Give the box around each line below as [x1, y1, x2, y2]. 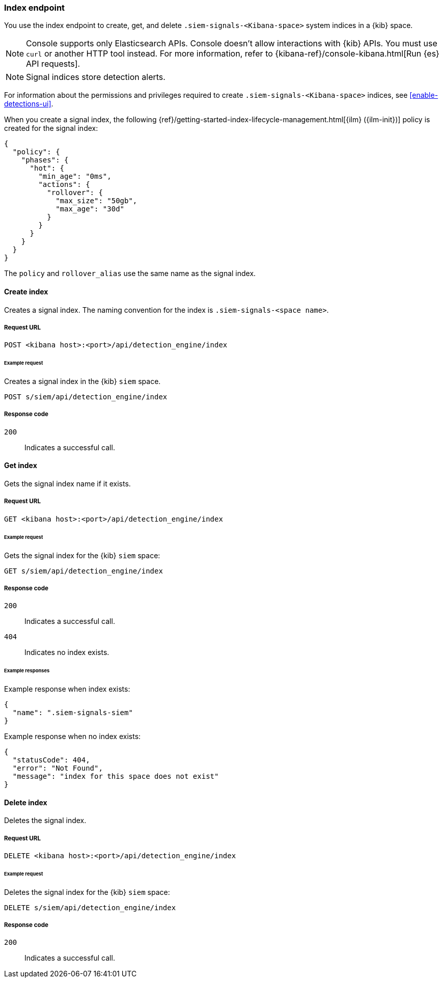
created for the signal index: [4, 124, 98, 133]
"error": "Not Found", [12, 764, 103, 772]
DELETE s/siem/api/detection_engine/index [4, 903, 176, 912]
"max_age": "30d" [56, 205, 125, 213]
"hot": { [30, 164, 65, 173]
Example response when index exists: [4, 685, 130, 693]
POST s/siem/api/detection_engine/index [4, 393, 168, 401]
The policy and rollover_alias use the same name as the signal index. [4, 269, 256, 278]
